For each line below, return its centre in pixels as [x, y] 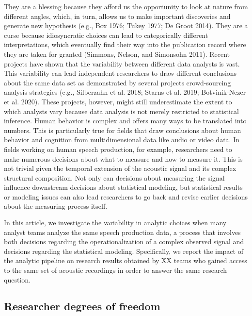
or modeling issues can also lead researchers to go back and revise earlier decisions [126, 196]
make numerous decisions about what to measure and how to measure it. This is [123, 158]
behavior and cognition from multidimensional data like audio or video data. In [122, 140]
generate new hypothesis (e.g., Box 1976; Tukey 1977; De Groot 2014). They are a [126, 25]
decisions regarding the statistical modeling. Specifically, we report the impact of [124, 251]
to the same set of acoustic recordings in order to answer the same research [115, 270]
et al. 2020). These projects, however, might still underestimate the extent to [118, 101]
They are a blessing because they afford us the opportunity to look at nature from [126, 6]
